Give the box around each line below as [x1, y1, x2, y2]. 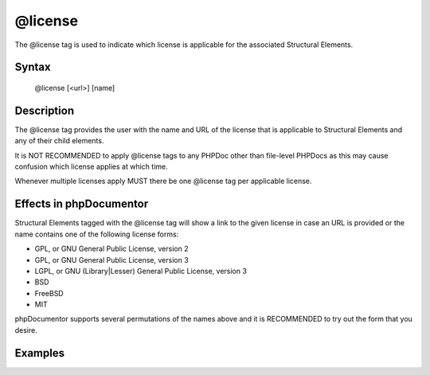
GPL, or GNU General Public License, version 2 [34, 244, 189, 254]
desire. [14, 325, 37, 334]
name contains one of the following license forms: [14, 229, 179, 239]
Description [14, 104, 75, 117]
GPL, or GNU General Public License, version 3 [34, 255, 189, 264]
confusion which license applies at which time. [14, 162, 168, 171]
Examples [14, 346, 65, 360]
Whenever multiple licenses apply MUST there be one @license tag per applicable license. [14, 176, 312, 186]
